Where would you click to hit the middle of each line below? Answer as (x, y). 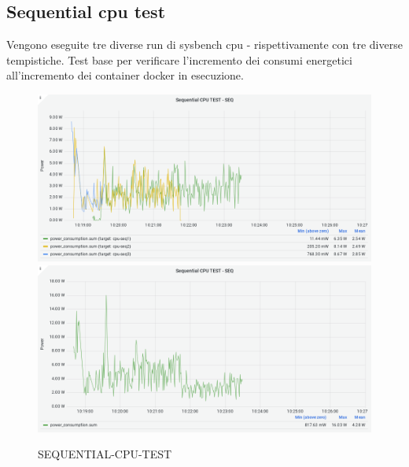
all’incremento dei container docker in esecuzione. (125, 75)
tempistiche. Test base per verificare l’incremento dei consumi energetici (179, 59)
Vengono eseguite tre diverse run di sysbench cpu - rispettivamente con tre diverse (204, 44)
